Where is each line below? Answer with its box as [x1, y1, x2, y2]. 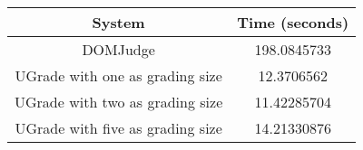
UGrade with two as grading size [15, 91, 223, 112]
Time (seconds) [237, 12, 349, 33]
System [92, 12, 145, 33]
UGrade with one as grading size [15, 65, 222, 86]
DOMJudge [82, 39, 155, 60]
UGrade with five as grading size [15, 117, 222, 138]
